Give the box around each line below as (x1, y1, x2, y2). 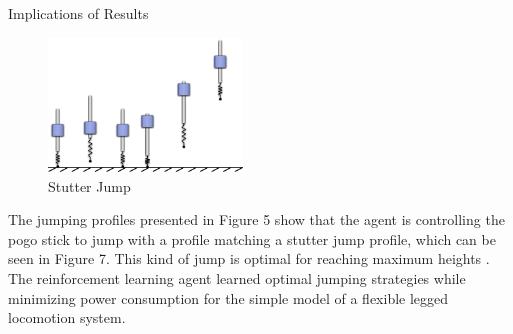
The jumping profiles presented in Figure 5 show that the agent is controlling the (8, 209, 505, 230)
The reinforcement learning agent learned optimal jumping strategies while (8, 268, 466, 289)
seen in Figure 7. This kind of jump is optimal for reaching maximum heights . (8, 248, 490, 269)
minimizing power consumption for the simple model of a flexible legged (8, 287, 449, 308)
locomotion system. (8, 307, 126, 328)
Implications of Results (8, 3, 149, 23)
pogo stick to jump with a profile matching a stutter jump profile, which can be (8, 228, 496, 249)
